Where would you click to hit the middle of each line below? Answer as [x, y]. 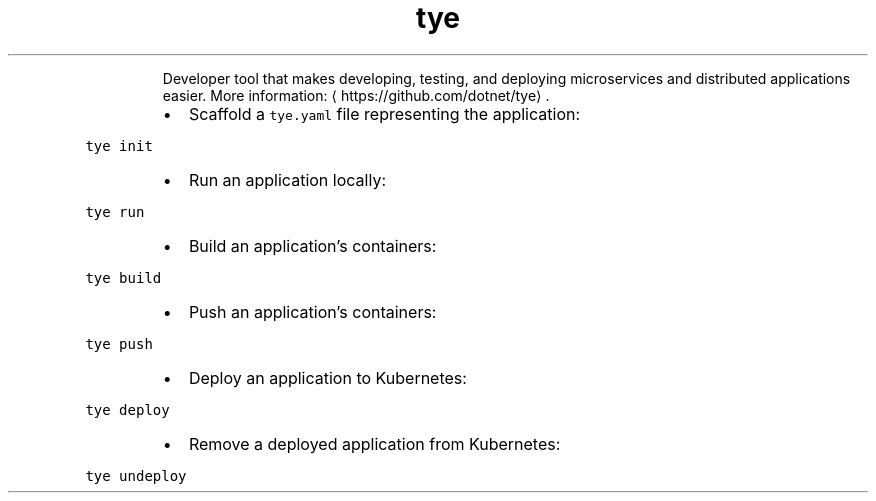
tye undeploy [136, 475]
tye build [123, 277]
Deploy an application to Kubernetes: [327, 377]
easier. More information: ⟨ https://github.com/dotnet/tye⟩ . [356, 95]
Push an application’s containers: [312, 311]
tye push [119, 343]
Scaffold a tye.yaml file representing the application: [384, 113]
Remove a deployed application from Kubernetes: [374, 443]
